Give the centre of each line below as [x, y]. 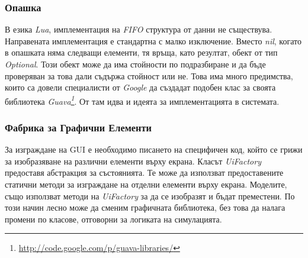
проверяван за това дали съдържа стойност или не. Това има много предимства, [149, 75]
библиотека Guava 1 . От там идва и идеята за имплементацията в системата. [142, 100]
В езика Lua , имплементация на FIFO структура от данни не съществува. [139, 29]
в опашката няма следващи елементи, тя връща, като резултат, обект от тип [141, 52]
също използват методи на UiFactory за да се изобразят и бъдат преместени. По [150, 196]
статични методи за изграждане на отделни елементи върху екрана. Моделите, [146, 184]
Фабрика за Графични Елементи [78, 127]
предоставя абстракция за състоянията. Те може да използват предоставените [144, 172]
